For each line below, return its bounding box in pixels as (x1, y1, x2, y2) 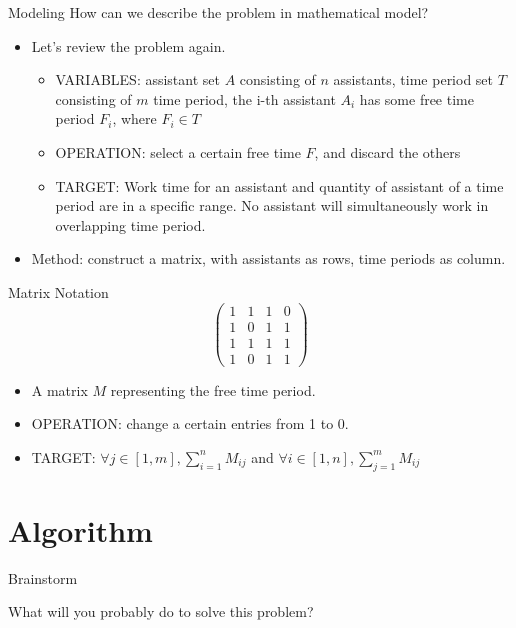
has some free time (359, 88, 474, 109)
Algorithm (8, 509, 153, 550)
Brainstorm (8, 567, 78, 588)
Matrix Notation (8, 281, 109, 302)
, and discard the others (314, 141, 461, 162)
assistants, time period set (333, 69, 494, 90)
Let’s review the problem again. (31, 35, 226, 56)
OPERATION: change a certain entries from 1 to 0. (31, 413, 349, 434)
